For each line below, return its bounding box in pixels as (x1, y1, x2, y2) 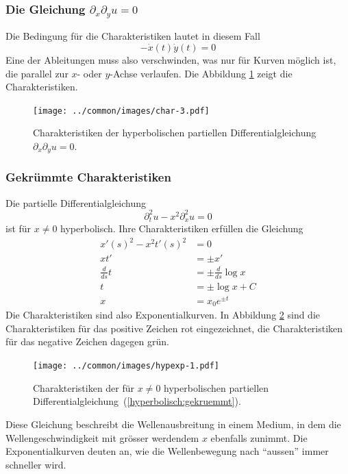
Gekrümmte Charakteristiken (5, 169, 171, 186)
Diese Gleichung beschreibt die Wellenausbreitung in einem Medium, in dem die (5, 416, 341, 431)
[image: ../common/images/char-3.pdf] (33, 105, 210, 116)
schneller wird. (5, 457, 66, 471)
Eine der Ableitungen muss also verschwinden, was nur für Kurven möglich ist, (5, 52, 336, 66)
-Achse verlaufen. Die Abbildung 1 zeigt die (110, 66, 293, 80)
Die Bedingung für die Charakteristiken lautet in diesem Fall (5, 29, 260, 43)
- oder (77, 66, 102, 80)
